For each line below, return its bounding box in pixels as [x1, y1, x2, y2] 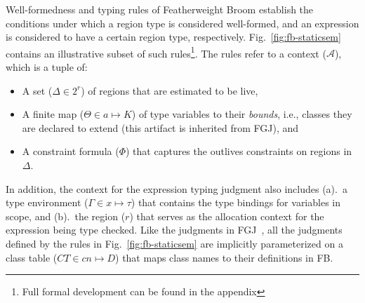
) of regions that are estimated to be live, [81, 83, 258, 97]
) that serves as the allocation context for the [129, 208, 324, 223]
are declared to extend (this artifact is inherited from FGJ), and [22, 120, 299, 135]
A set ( [22, 83, 53, 97]
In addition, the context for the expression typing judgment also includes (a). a [6, 181, 347, 196]
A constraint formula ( [22, 144, 119, 159]
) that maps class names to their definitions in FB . [115, 250, 333, 264]
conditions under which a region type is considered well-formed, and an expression [6, 15, 359, 30]
